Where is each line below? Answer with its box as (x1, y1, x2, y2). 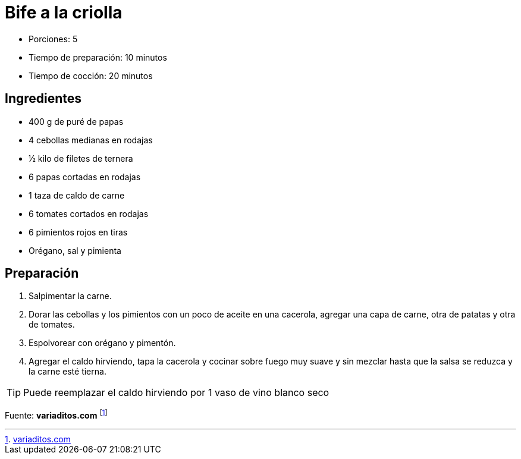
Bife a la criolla (5, 2, 123, 23)
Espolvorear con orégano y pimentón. (29, 338, 176, 348)
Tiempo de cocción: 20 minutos (29, 70, 153, 81)
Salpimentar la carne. (29, 291, 112, 301)
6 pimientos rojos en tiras (29, 227, 128, 237)
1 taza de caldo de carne (29, 190, 125, 200)
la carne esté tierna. (29, 366, 106, 377)
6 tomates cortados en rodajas (29, 208, 149, 219)
